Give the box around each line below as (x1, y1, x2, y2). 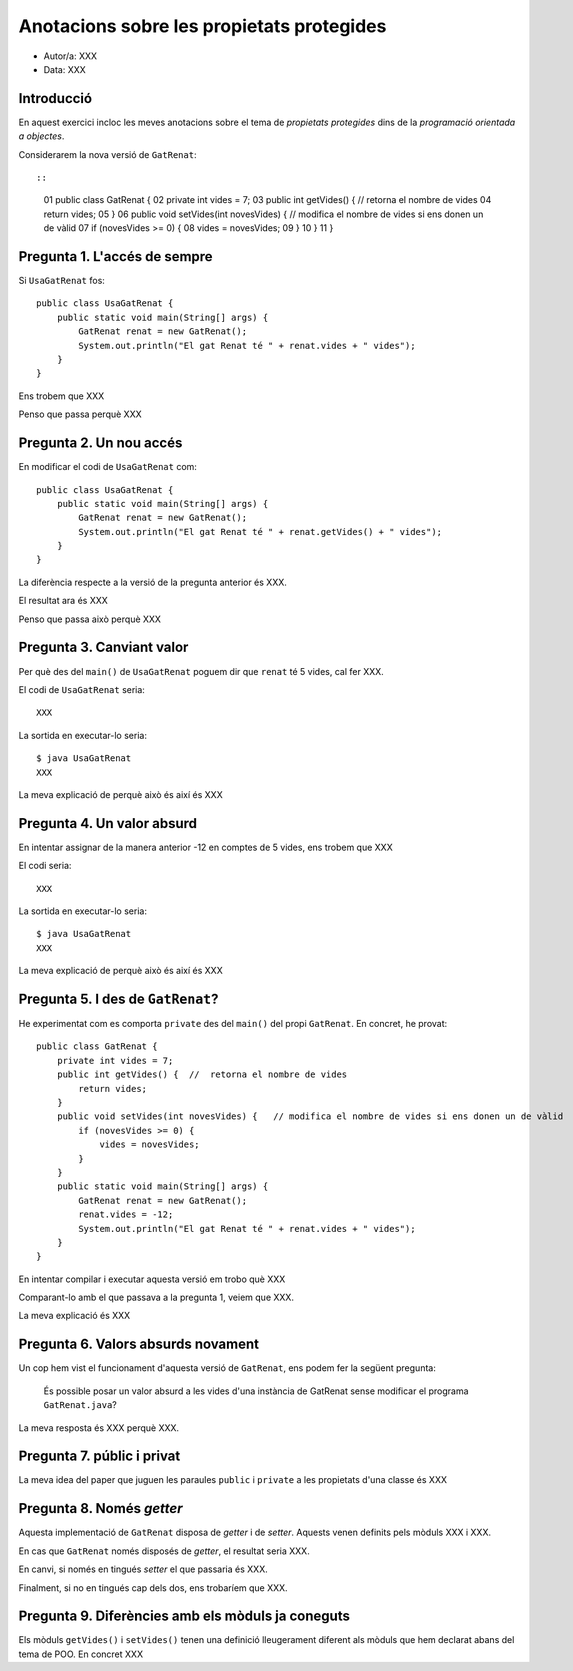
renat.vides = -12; (78, 1209, 174, 1220)
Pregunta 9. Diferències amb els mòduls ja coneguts (18, 1608, 350, 1625)
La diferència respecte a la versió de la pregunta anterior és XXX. (18, 576, 287, 588)
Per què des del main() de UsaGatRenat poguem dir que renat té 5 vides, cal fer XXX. (18, 665, 384, 677)
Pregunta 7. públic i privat (18, 1448, 181, 1465)
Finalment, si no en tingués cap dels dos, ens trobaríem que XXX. (18, 1581, 289, 1594)
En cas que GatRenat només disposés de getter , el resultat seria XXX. (18, 1545, 310, 1557)
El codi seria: (18, 860, 72, 872)
